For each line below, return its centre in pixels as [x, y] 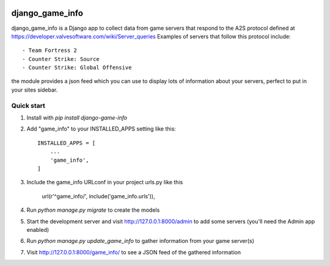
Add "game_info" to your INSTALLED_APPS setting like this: [101, 129]
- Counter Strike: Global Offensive [77, 68]
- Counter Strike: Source [61, 59]
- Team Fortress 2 [50, 51]
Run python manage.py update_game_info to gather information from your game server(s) [141, 241]
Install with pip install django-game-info [77, 118]
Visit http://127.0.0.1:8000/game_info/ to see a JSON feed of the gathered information [134, 252]
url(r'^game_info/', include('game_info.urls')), [98, 196]
